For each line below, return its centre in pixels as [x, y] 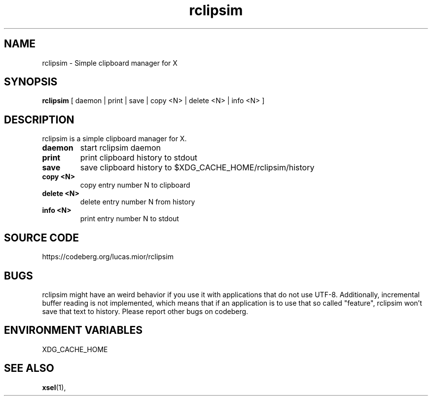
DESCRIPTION [39, 120]
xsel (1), [54, 387]
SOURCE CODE [41, 238]
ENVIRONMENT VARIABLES [73, 330]
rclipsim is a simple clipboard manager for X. [114, 139]
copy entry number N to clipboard [135, 185]
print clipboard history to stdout [139, 158]
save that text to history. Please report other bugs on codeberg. [145, 311]
